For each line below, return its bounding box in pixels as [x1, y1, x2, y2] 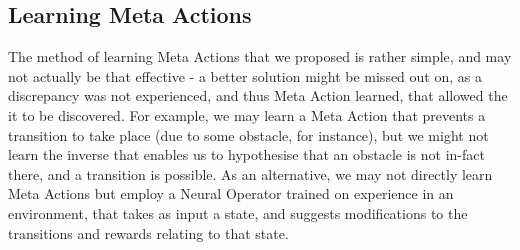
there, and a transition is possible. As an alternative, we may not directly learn [8, 163, 493, 184]
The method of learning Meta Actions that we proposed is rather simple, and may [8, 46, 512, 67]
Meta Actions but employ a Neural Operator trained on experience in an [8, 183, 454, 204]
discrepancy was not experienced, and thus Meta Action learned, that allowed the [8, 85, 508, 106]
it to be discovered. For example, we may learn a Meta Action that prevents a [8, 104, 486, 125]
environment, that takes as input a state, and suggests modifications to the [8, 202, 468, 223]
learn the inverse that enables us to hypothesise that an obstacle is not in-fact [8, 144, 485, 165]
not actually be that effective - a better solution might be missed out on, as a [8, 65, 482, 86]
